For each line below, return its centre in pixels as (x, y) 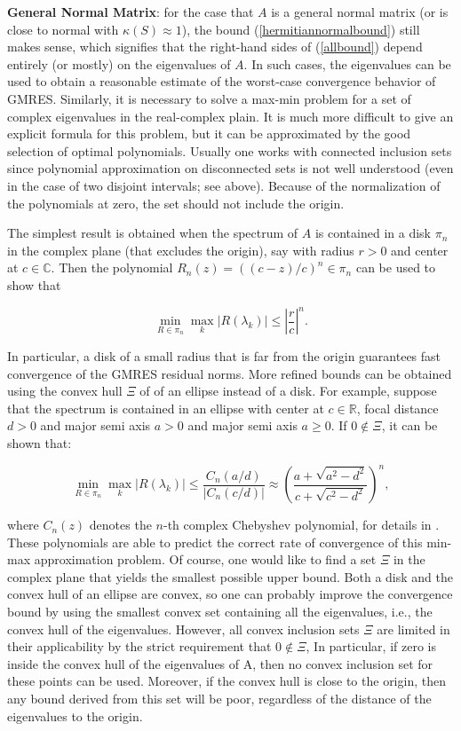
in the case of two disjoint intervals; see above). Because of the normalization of (224, 185)
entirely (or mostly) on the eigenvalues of (119, 63)
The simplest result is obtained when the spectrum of (153, 233)
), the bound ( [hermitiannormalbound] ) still (301, 29)
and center (420, 250)
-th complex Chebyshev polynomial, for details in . (301, 525)
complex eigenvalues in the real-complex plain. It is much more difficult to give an (230, 116)
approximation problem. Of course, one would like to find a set (205, 559)
